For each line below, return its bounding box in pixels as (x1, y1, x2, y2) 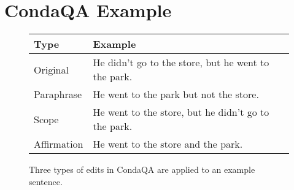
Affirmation (34, 137, 83, 151)
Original (34, 62, 69, 77)
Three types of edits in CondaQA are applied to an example (29, 163, 255, 176)
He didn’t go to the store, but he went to (93, 55, 269, 70)
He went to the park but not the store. (93, 87, 259, 102)
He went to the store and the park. (93, 137, 243, 151)
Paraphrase (34, 87, 82, 102)
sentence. (29, 175, 63, 188)
